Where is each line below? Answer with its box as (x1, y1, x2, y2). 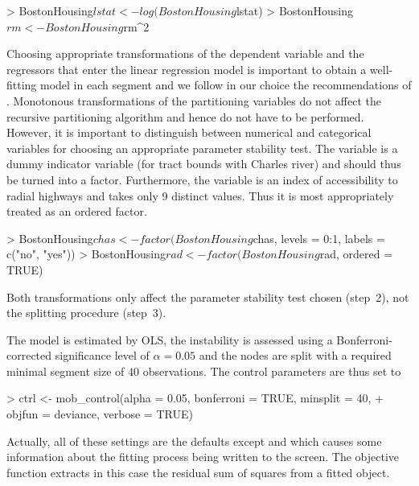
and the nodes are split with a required (199, 347, 392, 364)
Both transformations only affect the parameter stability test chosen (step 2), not (6, 288, 409, 305)
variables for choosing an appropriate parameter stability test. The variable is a (6, 139, 398, 156)
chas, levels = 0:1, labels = (253, 229, 385, 246)
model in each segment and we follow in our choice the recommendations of (40, 76, 412, 93)
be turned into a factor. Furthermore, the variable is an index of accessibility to (6, 171, 398, 187)
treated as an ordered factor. (6, 203, 147, 220)
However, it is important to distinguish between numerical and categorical (6, 124, 372, 141)
